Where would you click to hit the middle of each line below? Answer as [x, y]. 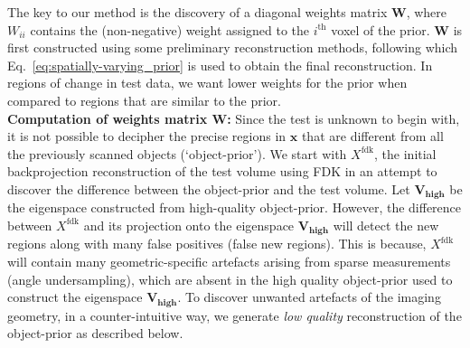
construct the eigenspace [75, 297]
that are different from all [372, 136]
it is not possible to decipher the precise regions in [147, 136]
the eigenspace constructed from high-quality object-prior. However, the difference [235, 207]
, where [427, 12]
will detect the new [386, 225]
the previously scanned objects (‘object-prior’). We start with [177, 153]
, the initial [405, 153]
